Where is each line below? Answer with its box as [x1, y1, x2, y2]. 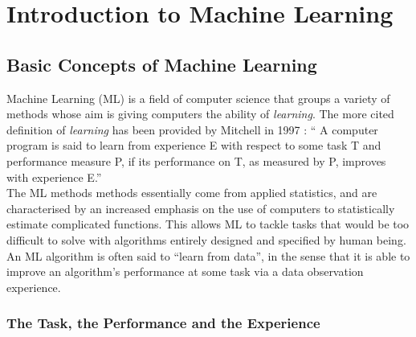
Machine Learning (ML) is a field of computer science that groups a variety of [6, 89, 390, 106]
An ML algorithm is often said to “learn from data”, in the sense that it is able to [6, 247, 410, 264]
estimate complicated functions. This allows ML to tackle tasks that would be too [6, 216, 410, 232]
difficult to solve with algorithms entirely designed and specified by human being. [6, 231, 406, 248]
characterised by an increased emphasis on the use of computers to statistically [6, 199, 395, 216]
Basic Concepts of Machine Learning [6, 51, 317, 76]
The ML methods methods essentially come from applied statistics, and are [6, 184, 377, 201]
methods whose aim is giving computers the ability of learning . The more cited [6, 105, 394, 122]
